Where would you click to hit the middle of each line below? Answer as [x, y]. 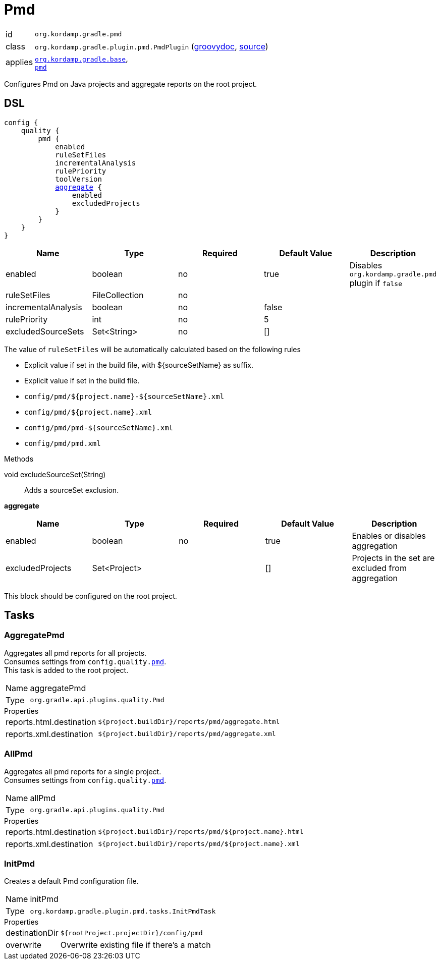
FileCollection [118, 295]
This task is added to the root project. [66, 670]
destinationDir [32, 933]
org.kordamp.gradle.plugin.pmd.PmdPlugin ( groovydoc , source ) [152, 46]
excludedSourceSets [45, 331]
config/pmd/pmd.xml [63, 443]
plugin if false [376, 283]
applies [19, 62]
